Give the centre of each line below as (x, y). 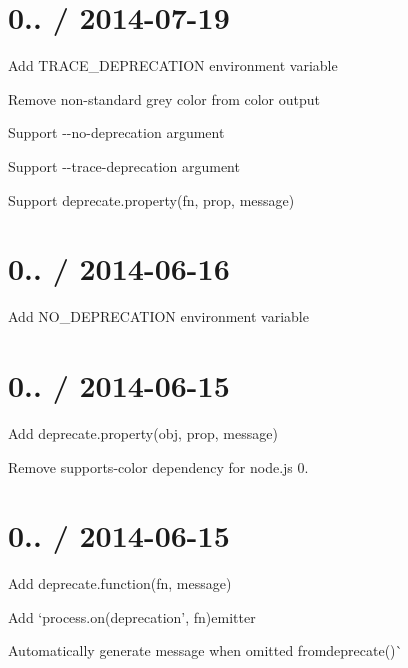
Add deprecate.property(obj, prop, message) (143, 432)
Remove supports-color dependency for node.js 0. (158, 466)
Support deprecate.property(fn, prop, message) (151, 199)
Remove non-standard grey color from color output (164, 98)
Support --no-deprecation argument (116, 132)
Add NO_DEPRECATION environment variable (158, 316)
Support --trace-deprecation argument (124, 165)
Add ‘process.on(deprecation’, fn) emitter (132, 616)
